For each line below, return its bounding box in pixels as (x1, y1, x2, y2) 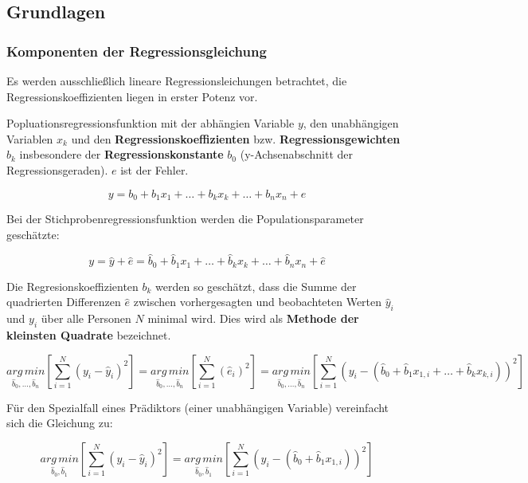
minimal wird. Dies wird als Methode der (147, 310, 359, 327)
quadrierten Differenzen (6, 293, 121, 310)
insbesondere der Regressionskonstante (19, 146, 224, 163)
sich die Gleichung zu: (6, 414, 113, 431)
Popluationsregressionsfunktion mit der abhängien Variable (6, 115, 295, 132)
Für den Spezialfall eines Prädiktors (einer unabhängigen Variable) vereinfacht (6, 399, 389, 415)
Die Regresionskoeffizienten (6, 277, 139, 294)
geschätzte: (6, 226, 60, 242)
